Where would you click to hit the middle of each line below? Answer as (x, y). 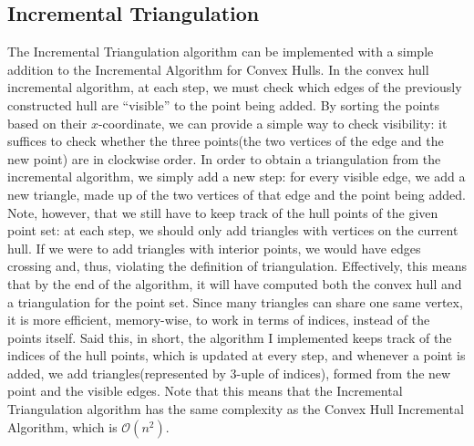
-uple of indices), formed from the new (344, 373)
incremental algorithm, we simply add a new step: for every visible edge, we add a (237, 176)
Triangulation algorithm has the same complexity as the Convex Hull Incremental (236, 409)
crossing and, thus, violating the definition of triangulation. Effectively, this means (237, 266)
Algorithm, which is (62, 426)
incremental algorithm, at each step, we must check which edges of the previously (235, 87)
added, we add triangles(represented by (117, 373)
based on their (47, 123)
